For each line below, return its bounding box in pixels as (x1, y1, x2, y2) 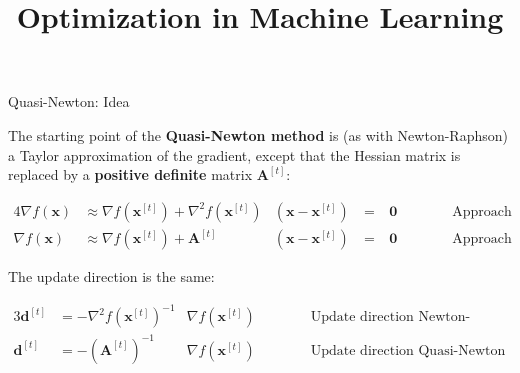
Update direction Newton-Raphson (310, 310, 471, 325)
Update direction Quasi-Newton (310, 343, 506, 358)
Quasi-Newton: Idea (8, 91, 130, 112)
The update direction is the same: (8, 266, 215, 287)
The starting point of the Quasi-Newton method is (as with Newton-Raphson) (8, 124, 508, 145)
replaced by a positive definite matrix (8, 164, 253, 185)
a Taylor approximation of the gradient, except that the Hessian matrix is (8, 144, 461, 165)
